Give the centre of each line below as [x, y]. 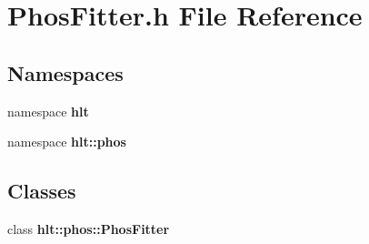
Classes [42, 191]
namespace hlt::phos [67, 142]
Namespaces [65, 72]
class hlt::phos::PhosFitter [89, 228]
